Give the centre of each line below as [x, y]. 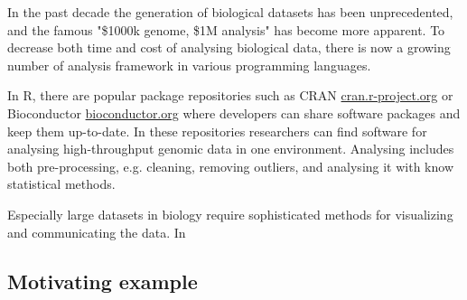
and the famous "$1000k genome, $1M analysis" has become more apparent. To [226, 29]
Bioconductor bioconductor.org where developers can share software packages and [234, 112]
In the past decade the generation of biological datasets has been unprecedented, [230, 12]
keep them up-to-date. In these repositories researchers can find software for [217, 131]
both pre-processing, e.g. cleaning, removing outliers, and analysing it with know [231, 166]
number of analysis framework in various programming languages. [189, 65]
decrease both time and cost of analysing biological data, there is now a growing [229, 47]
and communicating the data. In [97, 232]
